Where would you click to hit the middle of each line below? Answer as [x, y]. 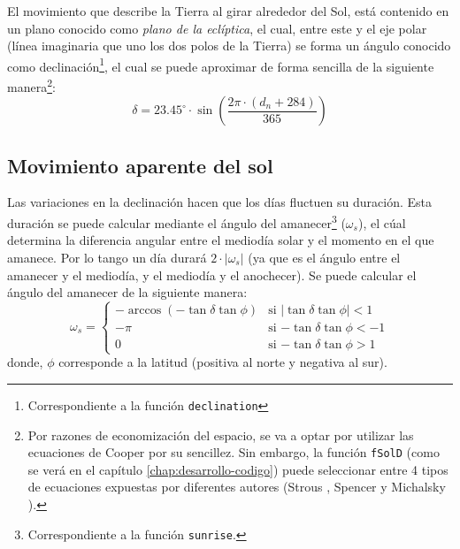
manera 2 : [31, 85]
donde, [25, 362]
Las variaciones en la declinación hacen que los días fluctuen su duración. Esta [220, 202]
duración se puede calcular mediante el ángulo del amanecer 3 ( [176, 221]
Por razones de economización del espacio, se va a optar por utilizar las [221, 435]
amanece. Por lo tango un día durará [107, 257]
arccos [145, 310]
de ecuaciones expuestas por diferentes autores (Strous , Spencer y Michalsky [237, 487]
